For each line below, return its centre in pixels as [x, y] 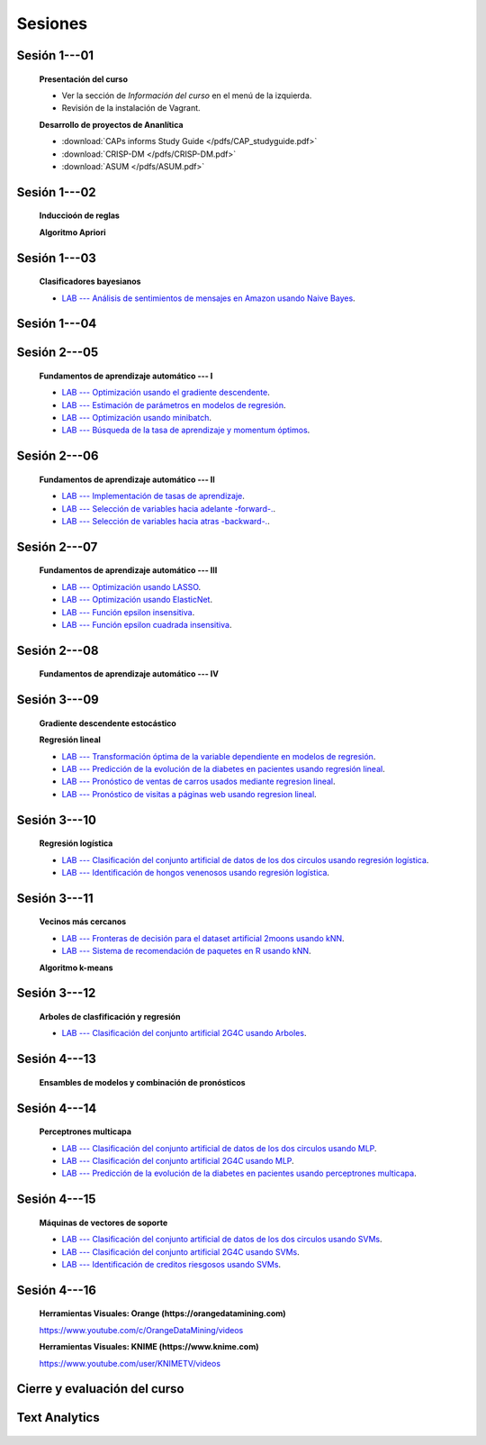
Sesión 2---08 [58, 650]
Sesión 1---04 [57, 324]
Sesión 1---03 [56, 258]
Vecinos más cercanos [83, 922]
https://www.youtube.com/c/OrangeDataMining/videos [141, 1330]
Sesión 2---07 [57, 546]
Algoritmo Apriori [73, 232]
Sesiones [52, 23]
